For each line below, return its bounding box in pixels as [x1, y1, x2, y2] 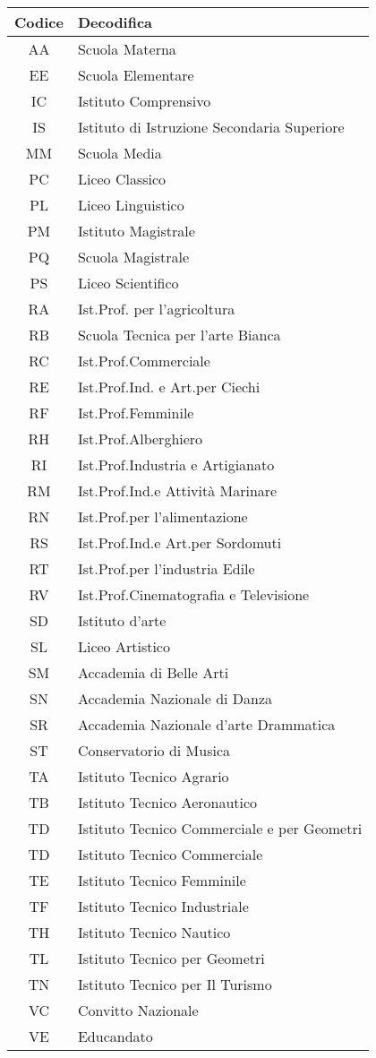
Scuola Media [77, 142, 162, 163]
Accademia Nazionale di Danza [77, 688, 273, 709]
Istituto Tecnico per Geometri [77, 948, 265, 968]
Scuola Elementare [77, 65, 194, 85]
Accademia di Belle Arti [77, 662, 229, 683]
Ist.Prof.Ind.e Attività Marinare [77, 480, 278, 501]
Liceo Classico [77, 168, 167, 189]
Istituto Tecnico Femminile [77, 870, 246, 890]
